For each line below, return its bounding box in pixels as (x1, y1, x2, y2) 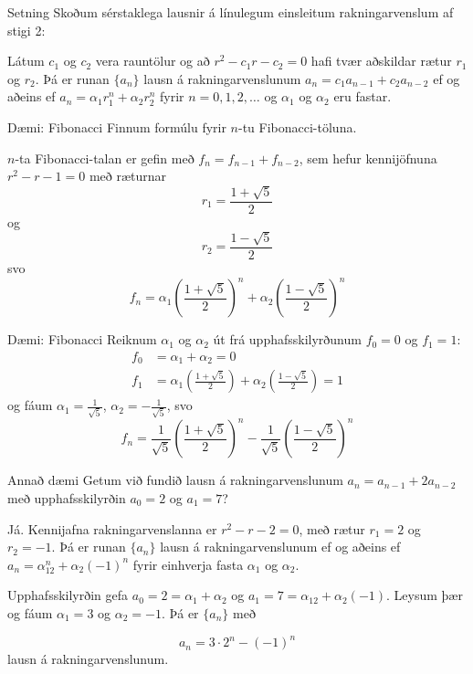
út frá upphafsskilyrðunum (213, 330, 362, 349)
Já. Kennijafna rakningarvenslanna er (7, 519, 217, 538)
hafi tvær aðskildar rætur (310, 51, 452, 70)
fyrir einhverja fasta (132, 554, 244, 574)
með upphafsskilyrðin (7, 489, 126, 508)
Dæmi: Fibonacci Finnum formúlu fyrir (7, 117, 226, 136)
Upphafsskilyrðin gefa (7, 585, 129, 605)
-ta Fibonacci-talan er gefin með (15, 148, 194, 167)
